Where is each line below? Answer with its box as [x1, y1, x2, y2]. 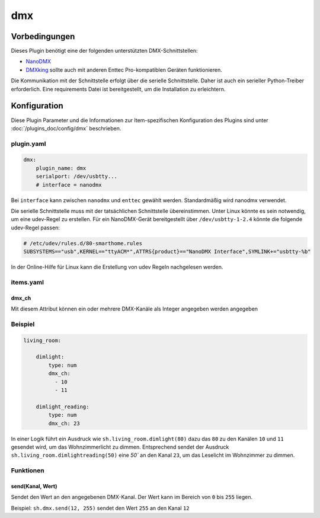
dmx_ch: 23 [48, 420, 80, 427]
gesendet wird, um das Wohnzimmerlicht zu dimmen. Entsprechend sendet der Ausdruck [11, 443, 229, 450]
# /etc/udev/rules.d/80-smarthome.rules [23, 240, 142, 247]
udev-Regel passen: [11, 224, 60, 231]
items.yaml [11, 278, 44, 286]
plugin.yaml [11, 139, 46, 148]
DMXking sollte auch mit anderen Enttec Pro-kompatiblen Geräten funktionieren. [25, 66, 222, 73]
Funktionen [11, 466, 44, 475]
